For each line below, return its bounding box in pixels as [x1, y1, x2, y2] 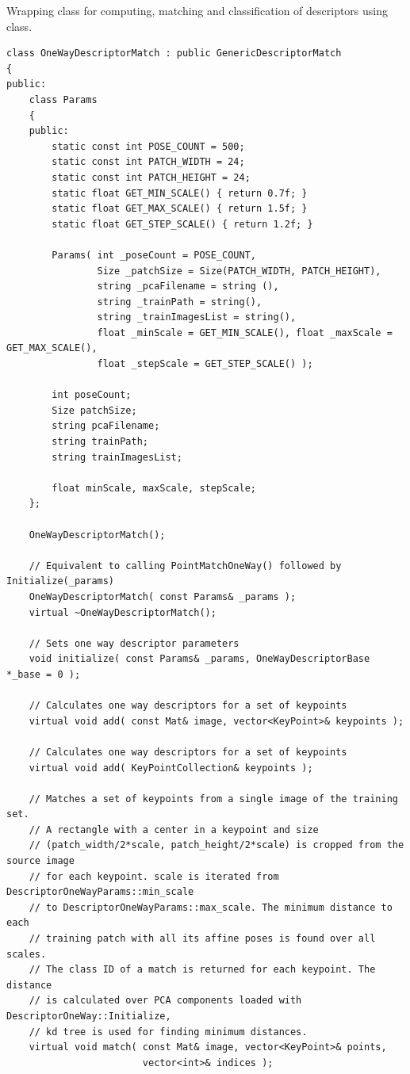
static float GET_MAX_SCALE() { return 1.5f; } [52, 203, 308, 215]
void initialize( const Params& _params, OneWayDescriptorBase [29, 653, 370, 665]
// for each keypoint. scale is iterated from [29, 870, 279, 882]
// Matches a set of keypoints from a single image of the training [29, 793, 398, 805]
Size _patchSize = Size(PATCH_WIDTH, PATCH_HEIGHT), [97, 265, 381, 277]
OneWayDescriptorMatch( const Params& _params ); [29, 591, 297, 602]
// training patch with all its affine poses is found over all [29, 933, 376, 945]
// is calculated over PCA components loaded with [29, 995, 302, 1007]
